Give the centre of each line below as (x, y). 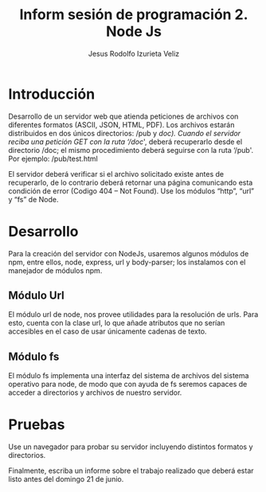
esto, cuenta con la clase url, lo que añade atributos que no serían (117, 323)
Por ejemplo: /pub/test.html (53, 158)
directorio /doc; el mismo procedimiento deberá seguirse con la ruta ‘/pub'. (131, 150)
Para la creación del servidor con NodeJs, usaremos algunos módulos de (129, 253)
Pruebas (37, 425)
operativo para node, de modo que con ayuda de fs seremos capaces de (128, 385)
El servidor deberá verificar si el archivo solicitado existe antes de (116, 174)
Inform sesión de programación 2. (134, 15)
